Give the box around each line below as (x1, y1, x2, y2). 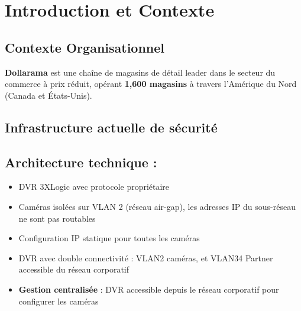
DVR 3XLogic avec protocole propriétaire (18, 180, 170, 193)
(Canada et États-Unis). (5, 89, 92, 101)
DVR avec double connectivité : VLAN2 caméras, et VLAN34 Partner (18, 251, 273, 264)
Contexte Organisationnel (5, 38, 165, 56)
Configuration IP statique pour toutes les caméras (18, 232, 200, 244)
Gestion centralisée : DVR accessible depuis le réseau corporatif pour (18, 283, 279, 295)
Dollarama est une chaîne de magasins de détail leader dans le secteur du (5, 66, 276, 78)
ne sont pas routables (18, 212, 96, 224)
